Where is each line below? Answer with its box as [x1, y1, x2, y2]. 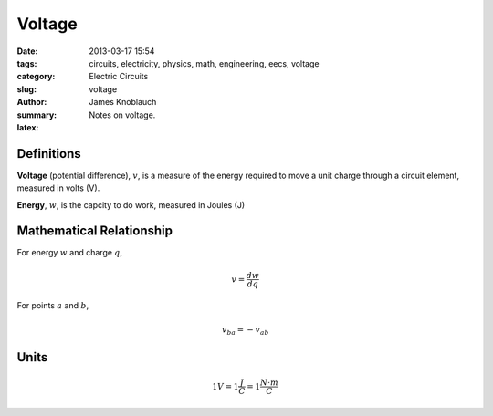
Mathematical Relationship [16, 224, 173, 239]
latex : [16, 121, 39, 132]
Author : [16, 97, 47, 108]
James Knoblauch [89, 97, 157, 108]
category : [16, 71, 56, 82]
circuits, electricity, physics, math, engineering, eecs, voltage [89, 57, 320, 68]
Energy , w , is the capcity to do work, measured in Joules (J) [16, 199, 246, 210]
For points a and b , [16, 300, 89, 311]
